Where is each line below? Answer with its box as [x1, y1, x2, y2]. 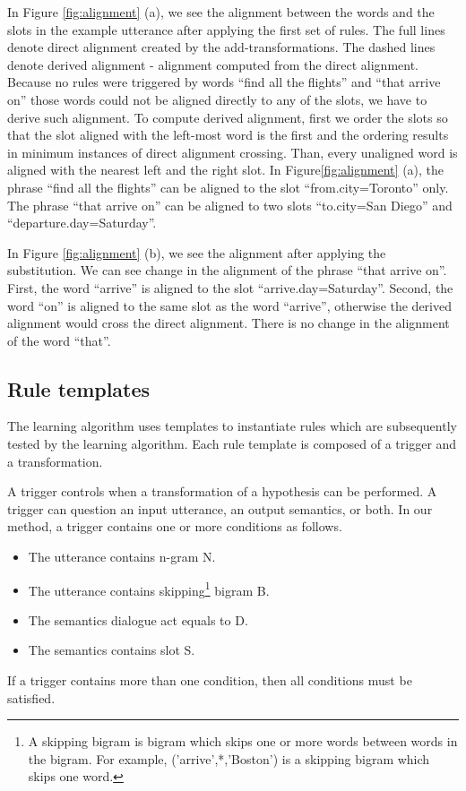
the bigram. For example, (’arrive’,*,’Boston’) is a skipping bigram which [28, 749, 430, 768]
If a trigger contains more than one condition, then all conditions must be [7, 671, 412, 690]
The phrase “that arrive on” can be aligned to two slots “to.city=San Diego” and [7, 195, 453, 214]
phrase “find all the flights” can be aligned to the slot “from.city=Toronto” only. [7, 177, 449, 196]
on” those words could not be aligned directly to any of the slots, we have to [7, 90, 427, 108]
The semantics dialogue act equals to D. [28, 610, 248, 629]
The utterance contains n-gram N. [28, 547, 216, 566]
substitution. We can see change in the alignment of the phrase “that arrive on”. [7, 261, 447, 279]
